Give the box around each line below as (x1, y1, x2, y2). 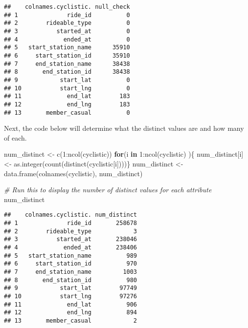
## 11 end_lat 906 (4, 301, 137, 308)
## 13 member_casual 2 (4, 317, 137, 324)
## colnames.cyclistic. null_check (4, 3, 130, 10)
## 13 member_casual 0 (4, 109, 130, 116)
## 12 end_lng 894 (4, 309, 137, 316)
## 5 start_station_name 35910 (4, 44, 130, 51)
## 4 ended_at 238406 (4, 244, 137, 251)
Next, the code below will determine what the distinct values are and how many (4, 123, 244, 133)
